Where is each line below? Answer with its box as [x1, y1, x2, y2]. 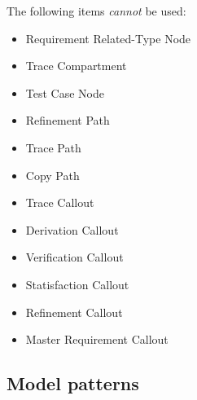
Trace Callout [25, 194, 94, 211]
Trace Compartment [25, 57, 127, 74]
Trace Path [25, 138, 81, 156]
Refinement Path [25, 112, 110, 129]
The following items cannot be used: [7, 2, 186, 19]
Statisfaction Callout [25, 275, 129, 292]
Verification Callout [25, 248, 124, 266]
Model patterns [7, 371, 139, 396]
